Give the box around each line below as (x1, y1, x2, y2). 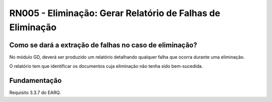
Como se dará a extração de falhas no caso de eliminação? (9, 41, 197, 49)
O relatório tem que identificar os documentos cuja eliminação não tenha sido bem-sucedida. (9, 63, 203, 69)
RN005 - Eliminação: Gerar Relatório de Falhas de (9, 8, 221, 19)
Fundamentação (9, 76, 62, 85)
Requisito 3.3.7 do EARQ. (9, 89, 61, 95)
